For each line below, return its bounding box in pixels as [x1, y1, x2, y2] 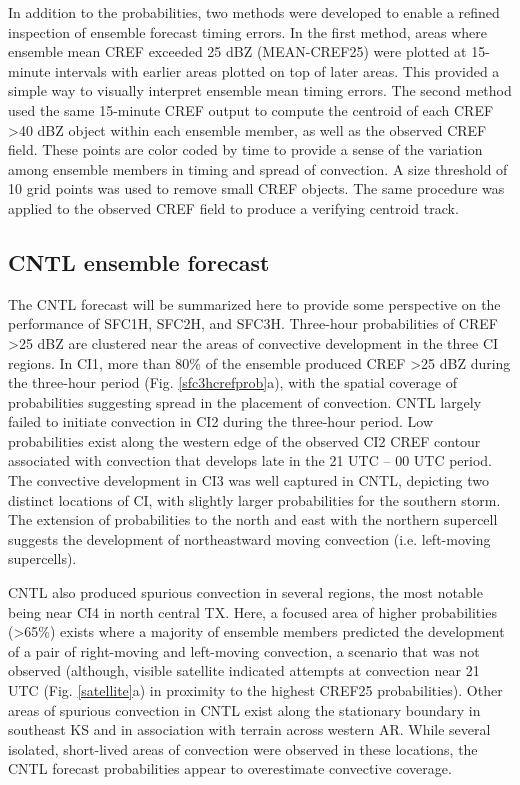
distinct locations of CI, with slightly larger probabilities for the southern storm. [8, 489, 501, 510]
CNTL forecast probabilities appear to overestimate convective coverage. [8, 758, 452, 779]
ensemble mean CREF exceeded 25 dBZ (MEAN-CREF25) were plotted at [8, 41, 467, 62]
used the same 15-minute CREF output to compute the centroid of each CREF [8, 99, 494, 120]
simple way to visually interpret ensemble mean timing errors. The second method [8, 80, 512, 101]
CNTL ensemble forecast [8, 246, 270, 277]
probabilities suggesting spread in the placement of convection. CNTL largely [8, 391, 482, 412]
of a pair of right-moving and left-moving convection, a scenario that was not [8, 640, 480, 661]
